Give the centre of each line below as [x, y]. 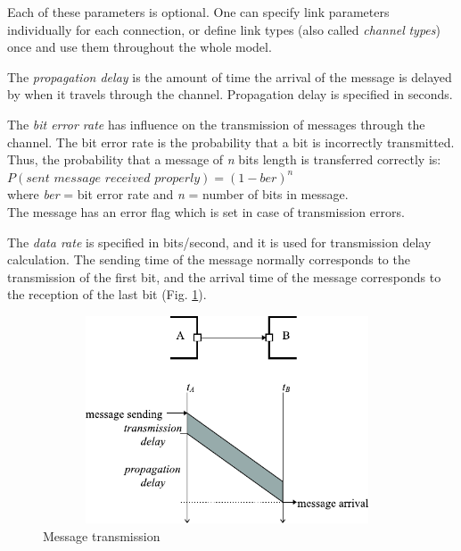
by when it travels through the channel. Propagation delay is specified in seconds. [230, 94]
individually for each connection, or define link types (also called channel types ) [224, 29]
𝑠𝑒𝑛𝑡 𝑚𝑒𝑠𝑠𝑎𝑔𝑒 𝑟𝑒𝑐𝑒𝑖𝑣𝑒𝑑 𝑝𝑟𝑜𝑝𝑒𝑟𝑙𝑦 [113, 178]
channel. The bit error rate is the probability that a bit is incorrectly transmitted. [231, 142]
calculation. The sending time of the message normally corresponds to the [209, 259]
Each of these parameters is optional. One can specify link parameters [198, 12]
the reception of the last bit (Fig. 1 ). [107, 294]
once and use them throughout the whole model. [140, 47]
